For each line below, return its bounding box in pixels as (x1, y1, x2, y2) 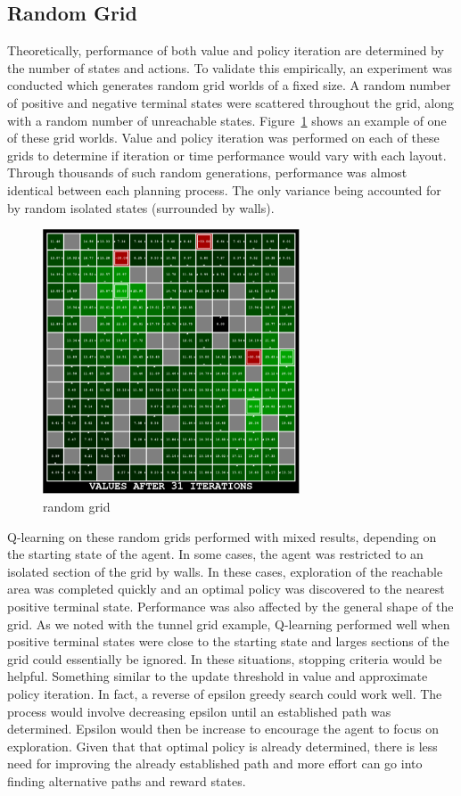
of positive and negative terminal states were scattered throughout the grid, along (7, 93, 455, 111)
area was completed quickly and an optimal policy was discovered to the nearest (7, 579, 445, 598)
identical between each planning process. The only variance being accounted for (7, 180, 441, 199)
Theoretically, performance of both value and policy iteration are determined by (7, 41, 444, 60)
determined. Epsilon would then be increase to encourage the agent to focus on (7, 719, 439, 738)
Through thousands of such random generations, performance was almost (7, 163, 407, 182)
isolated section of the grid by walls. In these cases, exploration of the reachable (7, 562, 443, 580)
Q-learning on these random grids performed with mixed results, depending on (7, 527, 437, 546)
